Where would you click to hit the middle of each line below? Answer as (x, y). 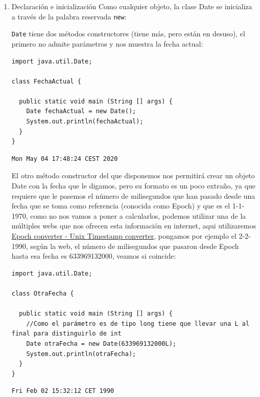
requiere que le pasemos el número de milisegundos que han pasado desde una (133, 195)
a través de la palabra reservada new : (69, 16)
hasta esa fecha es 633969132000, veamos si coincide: (94, 256)
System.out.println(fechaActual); (85, 122)
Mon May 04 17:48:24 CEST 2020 (65, 159)
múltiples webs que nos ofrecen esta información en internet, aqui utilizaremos (134, 226)
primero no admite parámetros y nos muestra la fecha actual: (107, 43)
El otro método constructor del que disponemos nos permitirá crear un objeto (133, 175)
